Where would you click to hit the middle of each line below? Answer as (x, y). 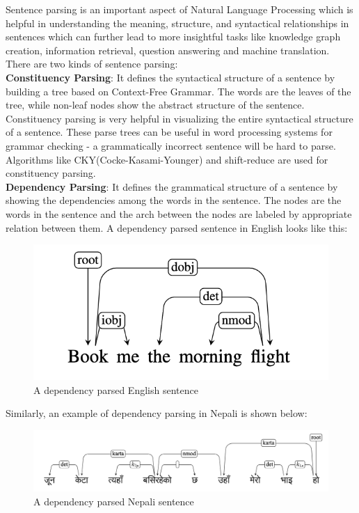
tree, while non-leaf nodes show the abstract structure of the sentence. (155, 105)
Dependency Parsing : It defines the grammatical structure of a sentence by (172, 186)
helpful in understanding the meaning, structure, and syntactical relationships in (177, 23)
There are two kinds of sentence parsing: (92, 64)
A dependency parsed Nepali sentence (114, 501)
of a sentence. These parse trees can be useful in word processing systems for (169, 132)
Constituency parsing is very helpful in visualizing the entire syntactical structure (179, 118)
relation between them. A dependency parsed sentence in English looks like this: (177, 227)
